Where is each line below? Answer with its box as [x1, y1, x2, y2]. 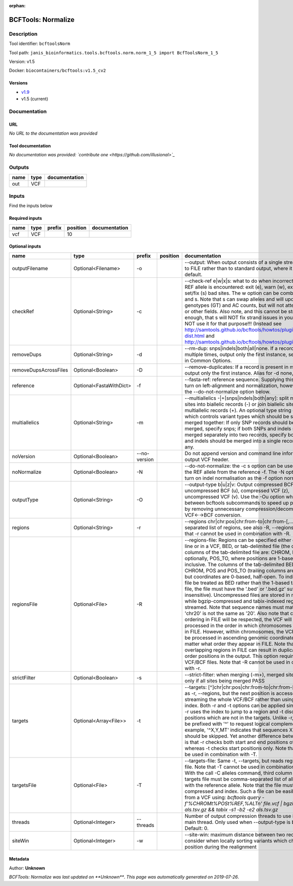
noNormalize [12, 468, 42, 475]
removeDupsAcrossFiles [12, 366, 68, 373]
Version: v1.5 [9, 59, 35, 64]
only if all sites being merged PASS [185, 677, 265, 684]
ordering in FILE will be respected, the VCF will [185, 616, 292, 623]
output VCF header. [185, 456, 230, 463]
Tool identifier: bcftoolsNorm [9, 41, 70, 46]
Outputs [9, 164, 29, 171]
